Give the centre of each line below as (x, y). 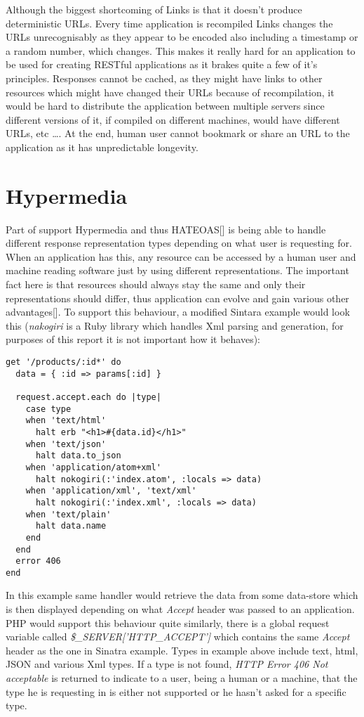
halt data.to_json (78, 456)
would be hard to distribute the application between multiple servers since (165, 106)
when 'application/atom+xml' (93, 467)
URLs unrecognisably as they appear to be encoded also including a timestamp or (182, 37)
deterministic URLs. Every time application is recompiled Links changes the (169, 23)
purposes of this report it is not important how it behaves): (133, 339)
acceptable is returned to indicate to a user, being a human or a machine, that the (182, 678)
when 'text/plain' (68, 514)
